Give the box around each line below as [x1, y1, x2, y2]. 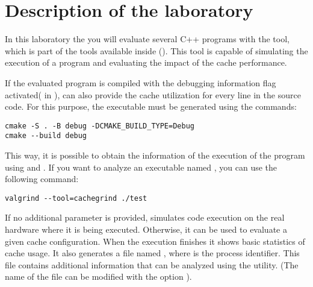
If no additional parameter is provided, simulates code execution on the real [5, 211, 285, 224]
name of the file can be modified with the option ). [5, 270, 192, 283]
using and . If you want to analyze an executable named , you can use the [5, 160, 277, 173]
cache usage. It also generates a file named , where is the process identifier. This [5, 247, 300, 259]
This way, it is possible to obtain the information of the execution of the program [5, 149, 305, 161]
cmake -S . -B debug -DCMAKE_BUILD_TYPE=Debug [5, 121, 194, 130]
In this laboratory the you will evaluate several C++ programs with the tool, [5, 33, 290, 45]
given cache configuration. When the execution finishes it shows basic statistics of [5, 235, 305, 247]
